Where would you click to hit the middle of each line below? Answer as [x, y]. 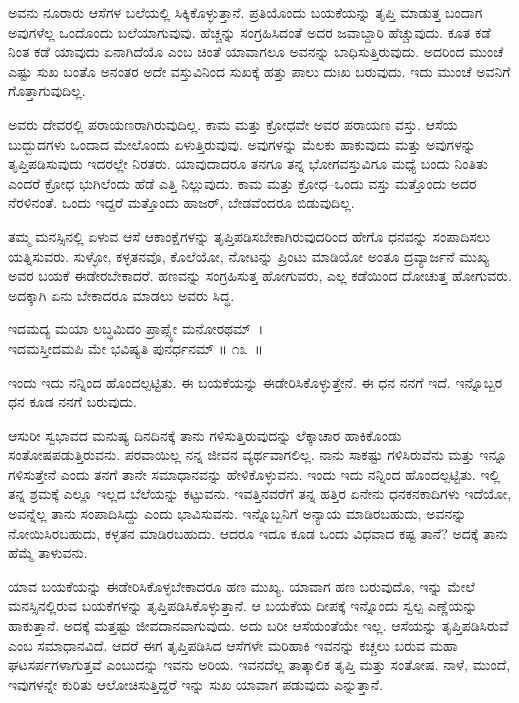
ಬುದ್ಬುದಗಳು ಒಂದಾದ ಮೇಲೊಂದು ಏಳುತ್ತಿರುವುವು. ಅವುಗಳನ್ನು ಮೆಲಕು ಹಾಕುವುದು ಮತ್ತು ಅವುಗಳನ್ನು [242, 143]
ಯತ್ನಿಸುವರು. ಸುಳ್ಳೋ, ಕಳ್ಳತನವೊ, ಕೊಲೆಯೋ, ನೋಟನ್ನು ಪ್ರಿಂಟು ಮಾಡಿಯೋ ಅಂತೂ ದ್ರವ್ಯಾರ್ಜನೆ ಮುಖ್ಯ [249, 255]
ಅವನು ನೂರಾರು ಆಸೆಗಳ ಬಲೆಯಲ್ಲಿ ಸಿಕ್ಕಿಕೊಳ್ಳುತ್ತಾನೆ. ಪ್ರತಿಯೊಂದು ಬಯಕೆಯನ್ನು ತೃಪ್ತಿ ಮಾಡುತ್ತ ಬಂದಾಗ [245, 12]
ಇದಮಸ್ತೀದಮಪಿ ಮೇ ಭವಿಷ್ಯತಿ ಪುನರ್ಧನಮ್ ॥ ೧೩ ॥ [135, 347]
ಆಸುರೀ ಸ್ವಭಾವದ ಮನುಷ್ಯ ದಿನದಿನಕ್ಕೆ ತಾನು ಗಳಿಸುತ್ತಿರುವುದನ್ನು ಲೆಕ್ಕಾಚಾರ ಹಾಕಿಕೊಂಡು [205, 434]
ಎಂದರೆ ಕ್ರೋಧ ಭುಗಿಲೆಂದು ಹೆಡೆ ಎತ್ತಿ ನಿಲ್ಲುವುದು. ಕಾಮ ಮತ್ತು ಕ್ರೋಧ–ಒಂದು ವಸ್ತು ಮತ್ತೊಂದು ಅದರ [242, 182]
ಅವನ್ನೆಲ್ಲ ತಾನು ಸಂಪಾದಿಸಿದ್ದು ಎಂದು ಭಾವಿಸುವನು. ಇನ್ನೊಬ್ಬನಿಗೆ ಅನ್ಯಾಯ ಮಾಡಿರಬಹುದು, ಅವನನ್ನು [237, 513]
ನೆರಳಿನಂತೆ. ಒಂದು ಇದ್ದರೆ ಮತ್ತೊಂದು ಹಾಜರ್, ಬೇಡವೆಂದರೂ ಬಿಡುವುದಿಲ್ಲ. [181, 202]
